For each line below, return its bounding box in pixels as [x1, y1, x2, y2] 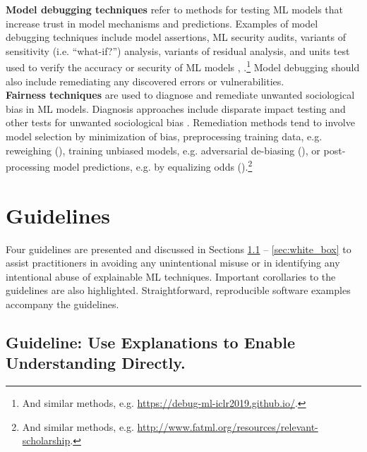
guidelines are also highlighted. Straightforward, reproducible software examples [6, 283, 351, 298]
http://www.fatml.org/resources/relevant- [137, 419, 318, 434]
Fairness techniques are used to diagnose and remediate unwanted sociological [6, 87, 355, 102]
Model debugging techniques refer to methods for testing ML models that [6, 2, 343, 16]
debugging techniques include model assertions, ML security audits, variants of [6, 30, 346, 44]
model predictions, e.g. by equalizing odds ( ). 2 [53, 157, 253, 173]
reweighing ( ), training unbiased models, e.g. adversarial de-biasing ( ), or [6, 142, 320, 157]
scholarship [22, 433, 71, 448]
